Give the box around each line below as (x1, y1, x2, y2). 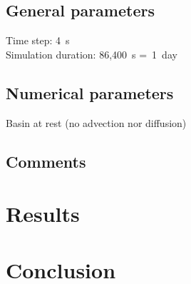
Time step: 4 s (6, 33, 70, 48)
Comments (6, 150, 86, 172)
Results (6, 199, 80, 228)
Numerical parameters (6, 81, 174, 103)
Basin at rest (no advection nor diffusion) (6, 115, 187, 130)
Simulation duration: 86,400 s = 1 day (6, 46, 177, 61)
